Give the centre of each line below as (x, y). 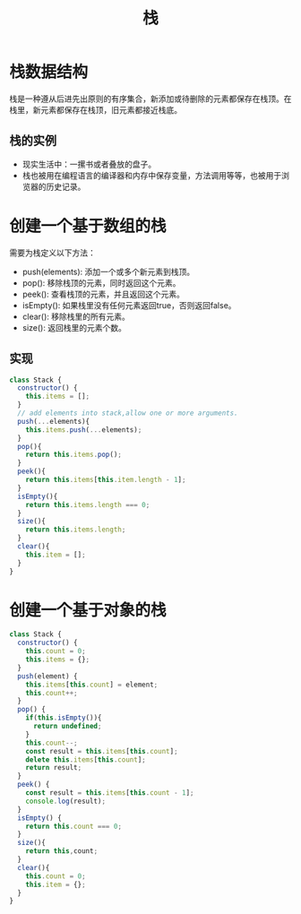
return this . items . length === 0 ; (88, 504)
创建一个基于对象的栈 (88, 610)
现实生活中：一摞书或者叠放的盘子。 (89, 164)
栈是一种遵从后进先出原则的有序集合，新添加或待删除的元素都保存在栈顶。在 (150, 99)
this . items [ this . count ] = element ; (92, 685)
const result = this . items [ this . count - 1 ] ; (110, 793)
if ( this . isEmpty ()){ (64, 718)
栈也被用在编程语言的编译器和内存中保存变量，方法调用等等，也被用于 (152, 175)
